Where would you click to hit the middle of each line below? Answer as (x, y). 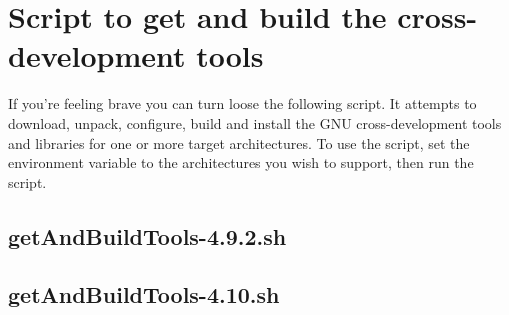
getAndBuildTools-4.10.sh (144, 294)
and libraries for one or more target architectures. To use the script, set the (239, 142)
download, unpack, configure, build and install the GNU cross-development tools (255, 122)
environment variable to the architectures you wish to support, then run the (241, 162)
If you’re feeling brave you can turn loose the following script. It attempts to (242, 103)
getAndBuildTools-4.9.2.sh (147, 235)
